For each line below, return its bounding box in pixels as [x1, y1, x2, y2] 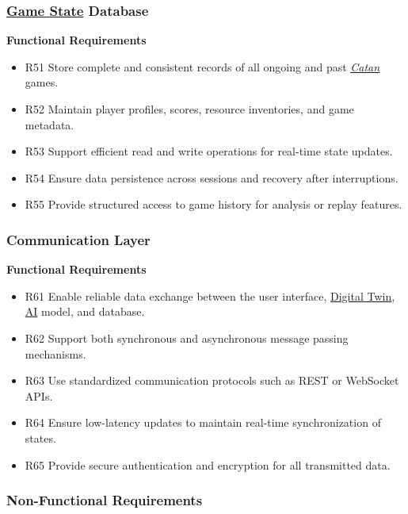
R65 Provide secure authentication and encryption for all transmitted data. [25, 456, 391, 473]
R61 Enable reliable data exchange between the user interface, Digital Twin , [25, 287, 395, 304]
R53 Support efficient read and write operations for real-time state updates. [25, 143, 393, 159]
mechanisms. [25, 345, 86, 362]
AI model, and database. [25, 303, 145, 320]
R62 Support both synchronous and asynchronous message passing [25, 329, 349, 346]
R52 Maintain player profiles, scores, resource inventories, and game [25, 101, 354, 117]
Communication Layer [6, 229, 151, 249]
